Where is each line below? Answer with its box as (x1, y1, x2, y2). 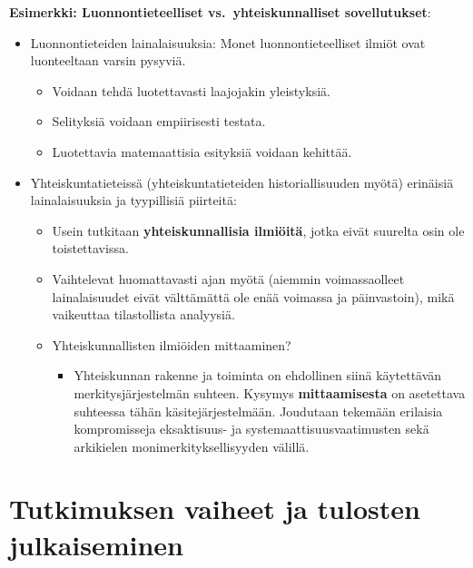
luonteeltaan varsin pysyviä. (30, 51, 186, 70)
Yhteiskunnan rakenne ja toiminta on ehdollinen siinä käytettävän (74, 366, 442, 385)
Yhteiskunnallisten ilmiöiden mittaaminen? (52, 335, 291, 354)
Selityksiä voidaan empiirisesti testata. (52, 112, 266, 131)
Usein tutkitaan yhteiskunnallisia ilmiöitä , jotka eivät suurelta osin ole (52, 220, 465, 240)
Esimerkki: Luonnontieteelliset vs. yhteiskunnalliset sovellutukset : (9, 3, 431, 21)
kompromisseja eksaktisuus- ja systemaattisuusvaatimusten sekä (74, 419, 429, 438)
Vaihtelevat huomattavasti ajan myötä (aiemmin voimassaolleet (52, 269, 405, 288)
